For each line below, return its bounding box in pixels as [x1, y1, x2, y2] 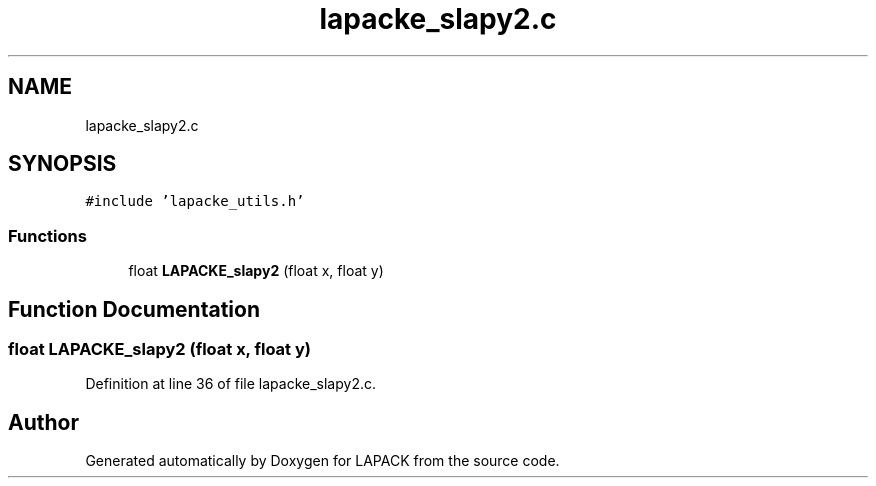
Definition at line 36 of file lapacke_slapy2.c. [85, 375, 376, 393]
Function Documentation [8, 296, 260, 322]
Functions [8, 225, 87, 246]
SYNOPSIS [8, 151, 117, 177]
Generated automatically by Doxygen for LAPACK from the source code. [85, 452, 560, 470]
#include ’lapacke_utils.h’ [85, 193, 305, 210]
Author [8, 409, 79, 435]
